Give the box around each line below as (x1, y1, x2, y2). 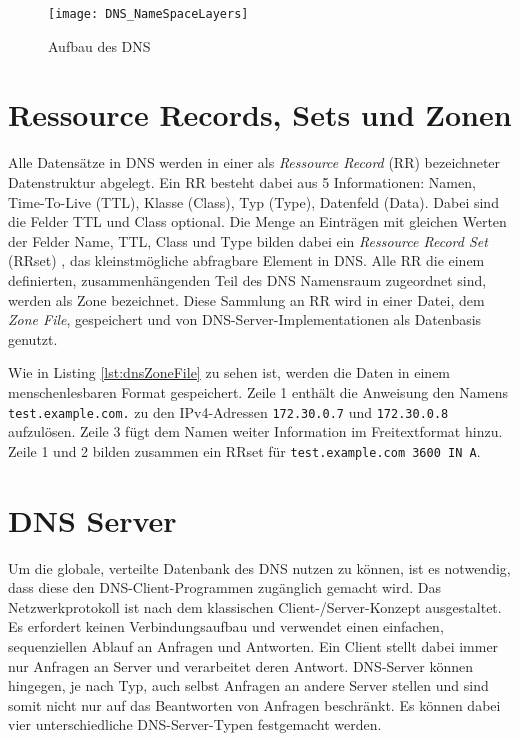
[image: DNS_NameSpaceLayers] (48, 7, 249, 21)
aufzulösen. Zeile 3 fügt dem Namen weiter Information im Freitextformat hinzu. (8, 421, 503, 442)
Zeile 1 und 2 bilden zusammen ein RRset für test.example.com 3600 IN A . (8, 440, 481, 461)
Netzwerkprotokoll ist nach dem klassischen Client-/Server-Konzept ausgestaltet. (8, 596, 502, 617)
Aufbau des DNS (48, 35, 151, 56)
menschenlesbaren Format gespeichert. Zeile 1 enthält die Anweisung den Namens (8, 381, 508, 402)
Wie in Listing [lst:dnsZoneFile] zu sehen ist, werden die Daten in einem (8, 362, 451, 383)
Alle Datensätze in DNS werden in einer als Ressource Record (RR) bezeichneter (8, 152, 501, 173)
